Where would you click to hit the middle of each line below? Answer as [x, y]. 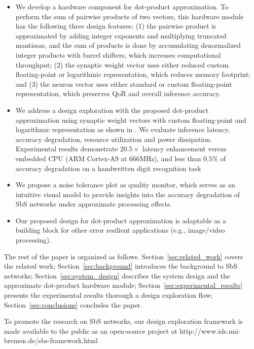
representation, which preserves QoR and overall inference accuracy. [118, 93]
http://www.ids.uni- [210, 331]
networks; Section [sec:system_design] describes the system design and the [117, 275]
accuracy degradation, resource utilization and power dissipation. [114, 139]
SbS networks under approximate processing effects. [94, 204]
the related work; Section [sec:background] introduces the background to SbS [121, 266]
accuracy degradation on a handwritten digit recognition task [108, 168]
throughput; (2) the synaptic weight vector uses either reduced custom [122, 64]
